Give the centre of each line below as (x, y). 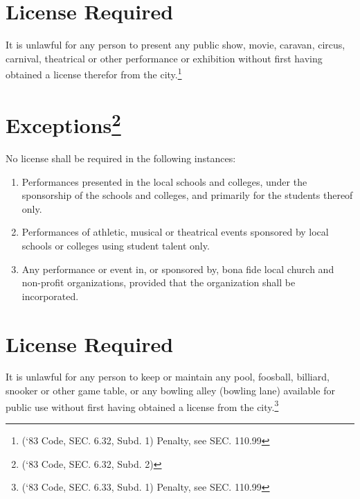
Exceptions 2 (63, 123)
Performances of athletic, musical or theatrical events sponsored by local (175, 232)
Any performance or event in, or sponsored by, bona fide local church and (178, 269)
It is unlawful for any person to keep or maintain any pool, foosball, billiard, (168, 377)
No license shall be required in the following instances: (121, 158)
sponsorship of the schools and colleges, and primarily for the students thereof (187, 195)
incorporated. (50, 296)
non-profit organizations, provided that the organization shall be (159, 282)
